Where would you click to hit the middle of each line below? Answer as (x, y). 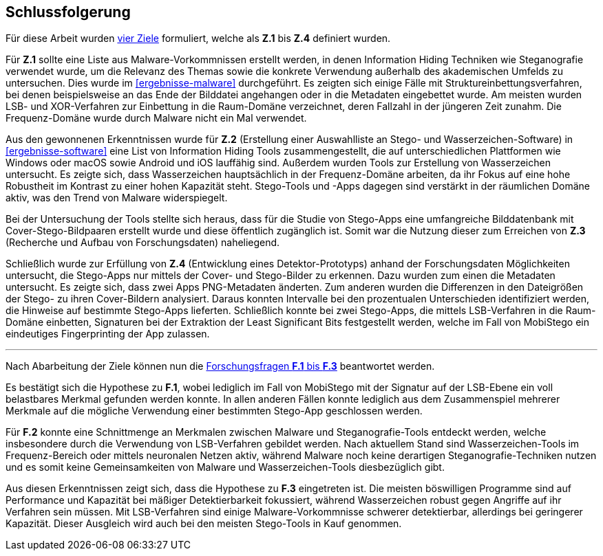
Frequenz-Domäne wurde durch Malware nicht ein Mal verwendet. (156, 118)
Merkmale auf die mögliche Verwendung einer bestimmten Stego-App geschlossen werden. (214, 411)
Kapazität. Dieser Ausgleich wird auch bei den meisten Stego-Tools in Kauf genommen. (204, 524)
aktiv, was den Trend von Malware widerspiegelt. (117, 198)
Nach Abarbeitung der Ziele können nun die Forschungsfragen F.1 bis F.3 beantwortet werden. (220, 366)
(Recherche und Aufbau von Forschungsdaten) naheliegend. (143, 243)
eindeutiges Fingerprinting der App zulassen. (108, 334)
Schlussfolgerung (68, 12)
